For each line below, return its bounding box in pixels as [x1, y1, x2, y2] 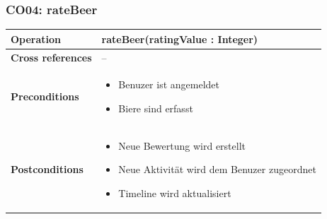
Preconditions [11, 89, 79, 104]
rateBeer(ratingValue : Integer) [101, 31, 258, 46]
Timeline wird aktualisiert [118, 186, 231, 201]
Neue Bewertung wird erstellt [118, 138, 246, 153]
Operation [11, 31, 62, 46]
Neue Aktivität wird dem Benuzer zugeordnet [118, 162, 316, 177]
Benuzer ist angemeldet [118, 77, 219, 92]
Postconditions [11, 162, 84, 177]
